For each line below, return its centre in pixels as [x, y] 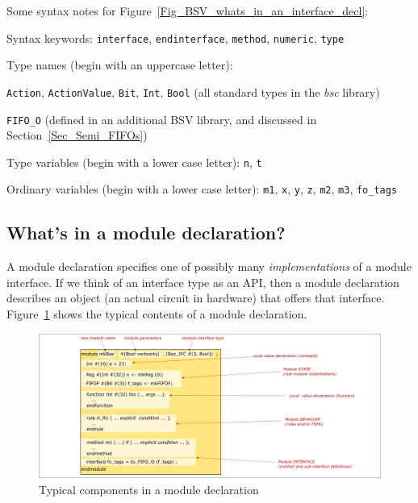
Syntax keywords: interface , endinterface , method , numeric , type [176, 37]
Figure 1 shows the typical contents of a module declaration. [157, 314]
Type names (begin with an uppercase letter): [120, 65]
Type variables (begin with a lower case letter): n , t [134, 162]
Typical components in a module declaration [149, 489]
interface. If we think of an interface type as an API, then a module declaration [203, 282]
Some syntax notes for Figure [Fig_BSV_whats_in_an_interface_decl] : [188, 10]
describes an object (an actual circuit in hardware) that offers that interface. [196, 298]
